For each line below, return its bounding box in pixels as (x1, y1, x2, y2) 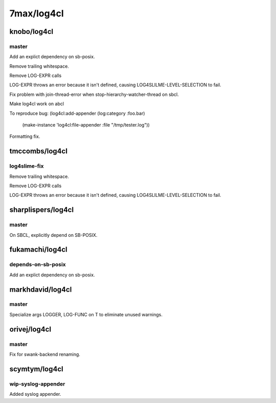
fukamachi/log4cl (9, 245, 67, 254)
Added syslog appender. (9, 391, 61, 397)
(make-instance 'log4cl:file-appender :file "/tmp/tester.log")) (22, 122, 150, 128)
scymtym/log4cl (9, 365, 63, 373)
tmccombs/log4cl (9, 147, 67, 156)
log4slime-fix (9, 163, 44, 170)
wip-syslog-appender (9, 380, 65, 387)
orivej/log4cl (9, 325, 51, 333)
